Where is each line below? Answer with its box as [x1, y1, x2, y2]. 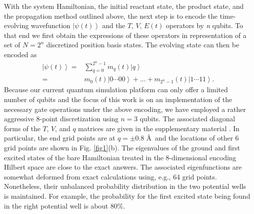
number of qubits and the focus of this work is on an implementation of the [4, 94, 232, 105]
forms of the [4, 123, 41, 133]
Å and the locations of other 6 [146, 133, 239, 143]
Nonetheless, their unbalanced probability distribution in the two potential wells [4, 181, 246, 191]
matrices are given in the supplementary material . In [78, 123, 240, 133]
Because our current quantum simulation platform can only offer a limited [4, 84, 228, 95]
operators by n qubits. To [166, 20, 243, 31]
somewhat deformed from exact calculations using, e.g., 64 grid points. [4, 171, 217, 181]
